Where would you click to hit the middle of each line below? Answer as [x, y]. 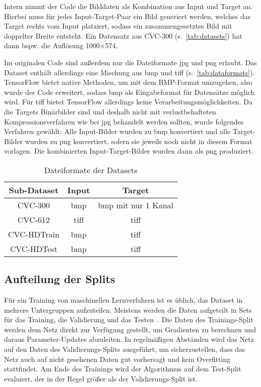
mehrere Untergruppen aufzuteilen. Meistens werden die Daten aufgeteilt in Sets [128, 309]
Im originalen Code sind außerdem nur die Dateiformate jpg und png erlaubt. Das [130, 62]
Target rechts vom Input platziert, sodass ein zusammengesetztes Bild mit [118, 26]
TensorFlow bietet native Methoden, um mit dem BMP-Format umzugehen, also [128, 82]
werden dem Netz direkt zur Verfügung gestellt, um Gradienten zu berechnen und [130, 329]
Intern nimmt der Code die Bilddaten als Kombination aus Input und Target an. [128, 6]
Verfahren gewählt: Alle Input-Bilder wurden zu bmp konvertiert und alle [117, 131]
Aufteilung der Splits [60, 279]
